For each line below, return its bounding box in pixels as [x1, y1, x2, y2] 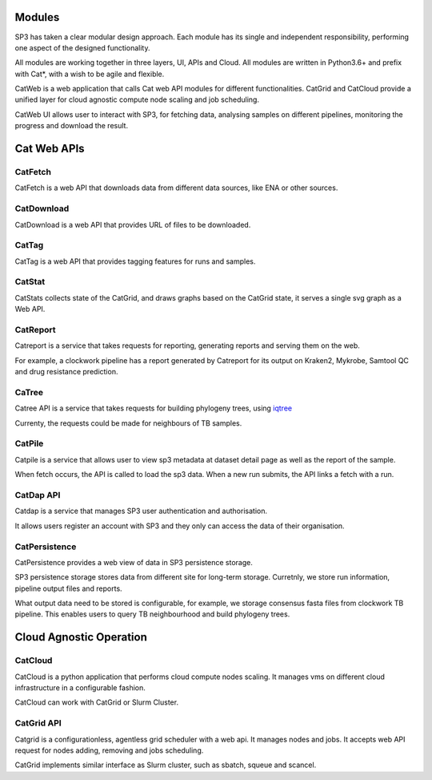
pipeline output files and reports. [14, 584, 123, 593]
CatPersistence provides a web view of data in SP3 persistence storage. [14, 557, 254, 567]
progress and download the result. [14, 121, 128, 131]
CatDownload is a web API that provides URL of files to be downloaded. [14, 220, 251, 229]
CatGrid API [14, 717, 62, 729]
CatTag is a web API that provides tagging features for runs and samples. [14, 257, 256, 266]
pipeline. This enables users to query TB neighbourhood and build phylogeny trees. [14, 609, 290, 619]
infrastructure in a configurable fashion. [14, 682, 146, 693]
